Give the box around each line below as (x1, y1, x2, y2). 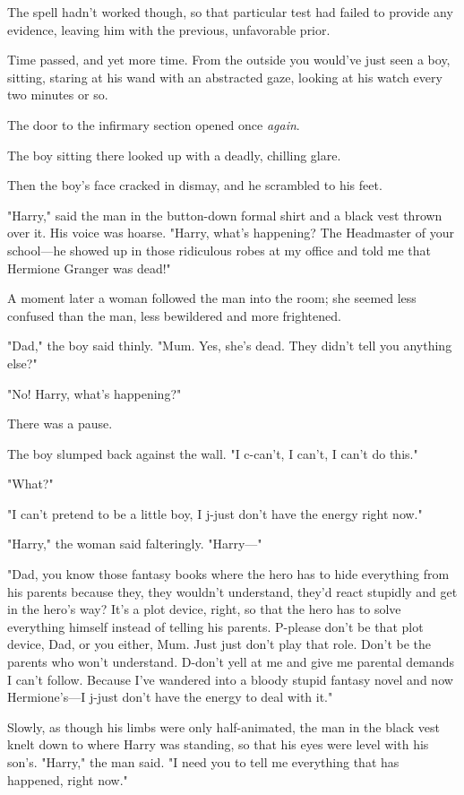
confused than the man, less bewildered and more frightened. (7, 306, 341, 324)
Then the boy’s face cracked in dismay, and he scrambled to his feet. (7, 176, 382, 194)
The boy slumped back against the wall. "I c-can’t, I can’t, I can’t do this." (7, 444, 418, 462)
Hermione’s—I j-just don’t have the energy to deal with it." (7, 687, 333, 706)
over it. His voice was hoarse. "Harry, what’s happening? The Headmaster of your (7, 223, 454, 242)
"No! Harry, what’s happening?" (7, 384, 182, 402)
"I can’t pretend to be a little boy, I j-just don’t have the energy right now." (7, 504, 423, 523)
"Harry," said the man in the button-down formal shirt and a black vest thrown (7, 205, 443, 224)
